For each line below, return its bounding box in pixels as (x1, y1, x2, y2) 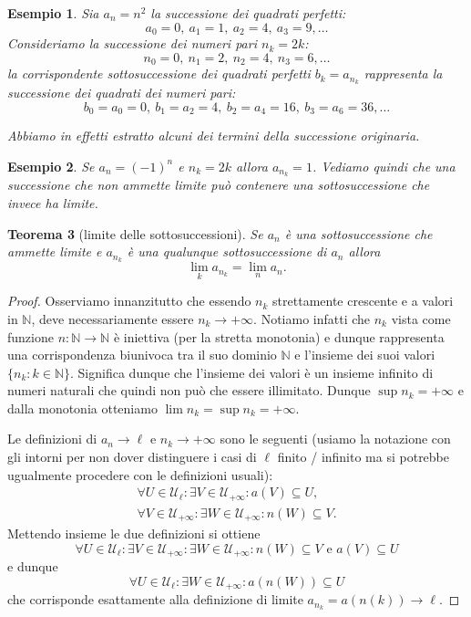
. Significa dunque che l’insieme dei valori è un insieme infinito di (70, 362, 434, 382)
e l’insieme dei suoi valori (294, 345, 435, 364)
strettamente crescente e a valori (272, 291, 454, 310)
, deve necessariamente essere (31, 308, 194, 328)
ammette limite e (7, 242, 102, 261)
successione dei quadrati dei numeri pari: (7, 82, 236, 101)
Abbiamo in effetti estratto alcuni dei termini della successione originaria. (7, 126, 420, 144)
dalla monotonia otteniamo (7, 398, 158, 417)
